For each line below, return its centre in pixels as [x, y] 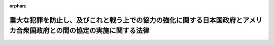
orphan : [18, 6]
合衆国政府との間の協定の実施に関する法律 [83, 31]
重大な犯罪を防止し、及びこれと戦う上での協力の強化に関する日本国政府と [126, 20]
